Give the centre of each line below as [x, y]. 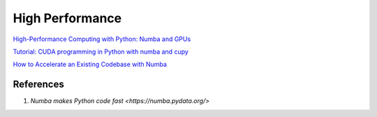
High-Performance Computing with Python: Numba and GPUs [102, 39]
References [38, 85]
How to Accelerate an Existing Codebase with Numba [90, 64]
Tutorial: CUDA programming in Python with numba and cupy [101, 52]
